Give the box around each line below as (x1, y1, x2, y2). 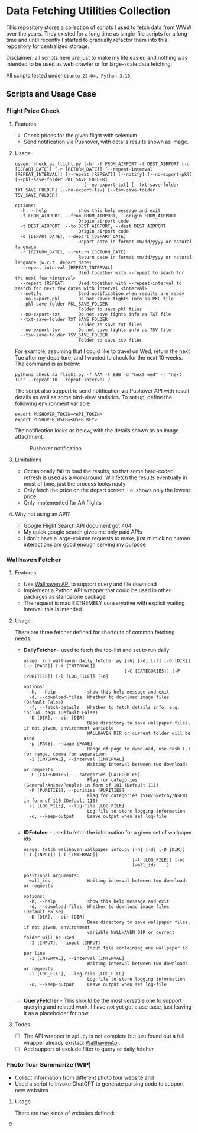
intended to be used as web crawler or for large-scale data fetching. (6, 60, 173, 68)
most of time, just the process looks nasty (23, 480, 126, 487)
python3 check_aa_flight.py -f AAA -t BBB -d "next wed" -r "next (14, 371, 182, 377)
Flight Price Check (6, 107, 60, 115)
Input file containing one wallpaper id (87, 945, 188, 951)
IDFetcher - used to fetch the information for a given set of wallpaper (23, 829, 193, 836)
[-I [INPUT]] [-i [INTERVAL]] (23, 852, 99, 858)
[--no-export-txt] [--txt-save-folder (83, 182, 179, 188)
